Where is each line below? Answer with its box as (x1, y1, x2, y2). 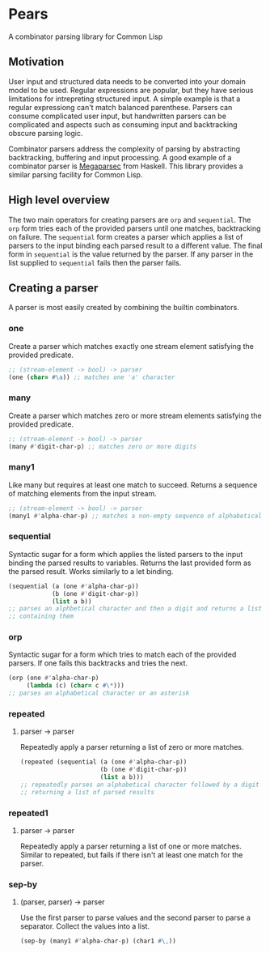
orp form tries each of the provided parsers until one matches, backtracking (8, 223, 261, 233)
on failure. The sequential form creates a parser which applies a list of (8, 232, 243, 241)
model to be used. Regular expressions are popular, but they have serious (8, 85, 254, 95)
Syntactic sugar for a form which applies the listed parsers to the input (8, 549, 243, 559)
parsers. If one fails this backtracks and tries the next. (8, 658, 188, 668)
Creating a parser (8, 281, 99, 295)
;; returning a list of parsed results (19, 788, 155, 796)
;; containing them (8, 612, 74, 620)
